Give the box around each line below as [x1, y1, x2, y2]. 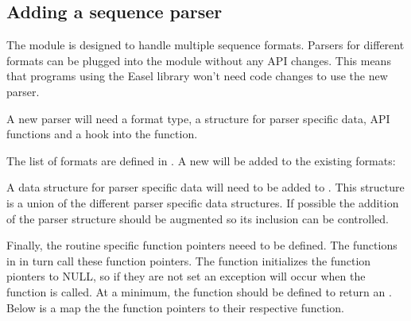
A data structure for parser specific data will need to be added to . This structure [6, 179, 405, 195]
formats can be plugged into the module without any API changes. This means [6, 52, 391, 68]
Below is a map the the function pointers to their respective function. [6, 299, 344, 315]
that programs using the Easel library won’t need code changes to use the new [6, 68, 388, 84]
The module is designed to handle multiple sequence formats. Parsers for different [6, 37, 405, 53]
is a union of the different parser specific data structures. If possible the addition [6, 194, 399, 211]
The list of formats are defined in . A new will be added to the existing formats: [6, 152, 396, 168]
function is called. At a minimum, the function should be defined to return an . [6, 283, 392, 300]
